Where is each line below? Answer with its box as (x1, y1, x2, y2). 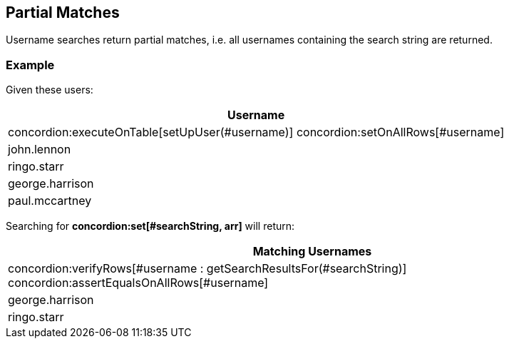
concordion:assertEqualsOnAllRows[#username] (8, 275, 269, 290)
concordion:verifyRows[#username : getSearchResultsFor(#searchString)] (8, 261, 407, 276)
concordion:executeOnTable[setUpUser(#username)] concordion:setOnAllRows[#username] (8, 125, 505, 140)
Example (6, 57, 55, 72)
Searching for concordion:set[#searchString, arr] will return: (6, 220, 295, 233)
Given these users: (6, 84, 93, 96)
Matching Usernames (252, 244, 372, 259)
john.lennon (8, 142, 71, 157)
